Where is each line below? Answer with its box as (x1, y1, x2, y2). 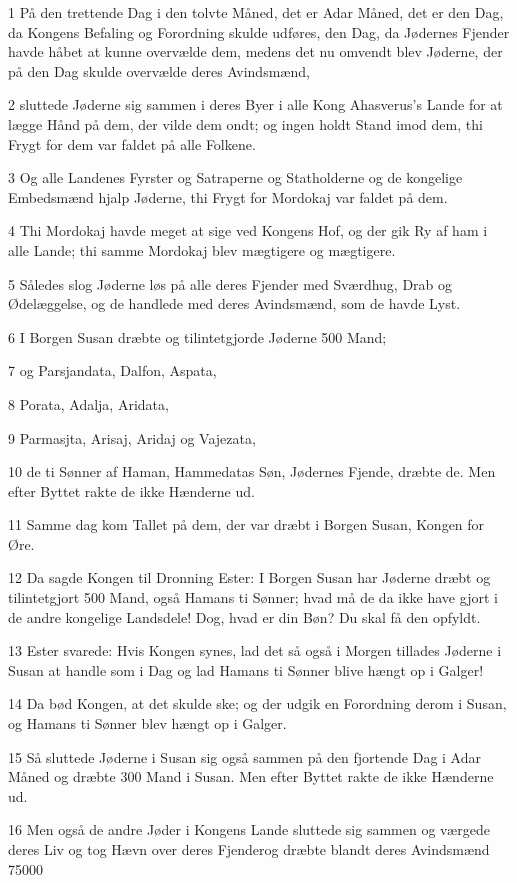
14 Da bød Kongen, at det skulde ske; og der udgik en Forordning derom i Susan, (8, 693, 507, 714)
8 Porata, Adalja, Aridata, (8, 393, 169, 414)
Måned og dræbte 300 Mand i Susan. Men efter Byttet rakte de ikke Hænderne (8, 766, 494, 787)
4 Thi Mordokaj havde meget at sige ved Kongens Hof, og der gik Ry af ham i (8, 220, 488, 241)
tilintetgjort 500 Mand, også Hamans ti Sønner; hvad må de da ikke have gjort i (8, 587, 498, 608)
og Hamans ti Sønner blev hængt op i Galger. (8, 713, 287, 734)
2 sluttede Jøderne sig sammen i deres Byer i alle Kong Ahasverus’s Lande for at (8, 94, 503, 115)
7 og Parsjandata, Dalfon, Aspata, (8, 360, 217, 381)
